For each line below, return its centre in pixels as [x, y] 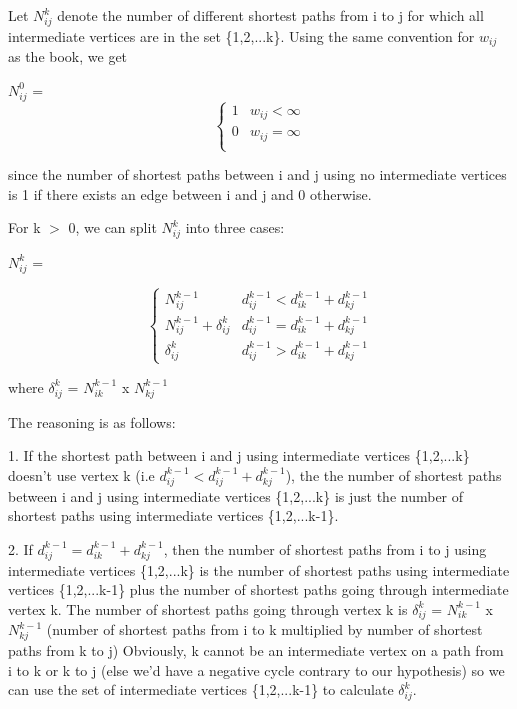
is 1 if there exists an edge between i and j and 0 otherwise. [190, 193]
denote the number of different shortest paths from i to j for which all [270, 15]
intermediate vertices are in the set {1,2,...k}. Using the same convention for [241, 35]
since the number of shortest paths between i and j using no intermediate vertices [257, 174]
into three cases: [235, 227]
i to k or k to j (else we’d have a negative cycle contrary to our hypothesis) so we [256, 669]
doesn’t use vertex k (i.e [81, 474]
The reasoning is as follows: [92, 421]
